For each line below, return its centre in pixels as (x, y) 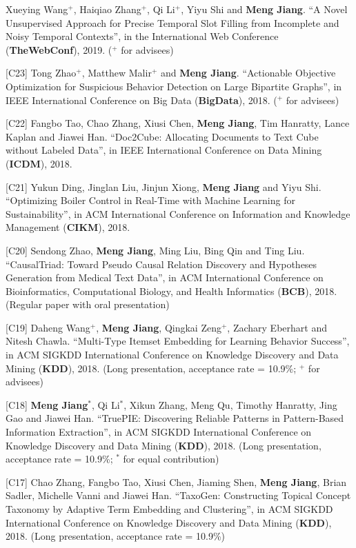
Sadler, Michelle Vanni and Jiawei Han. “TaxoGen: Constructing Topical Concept (178, 495)
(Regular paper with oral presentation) (88, 304)
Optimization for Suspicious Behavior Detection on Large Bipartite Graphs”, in (174, 86)
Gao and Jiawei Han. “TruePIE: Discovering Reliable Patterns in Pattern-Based (175, 418)
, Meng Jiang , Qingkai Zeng (159, 327)
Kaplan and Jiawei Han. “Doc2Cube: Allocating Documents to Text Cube (162, 136)
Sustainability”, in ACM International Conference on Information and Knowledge (178, 213)
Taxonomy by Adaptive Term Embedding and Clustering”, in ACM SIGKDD (169, 509)
